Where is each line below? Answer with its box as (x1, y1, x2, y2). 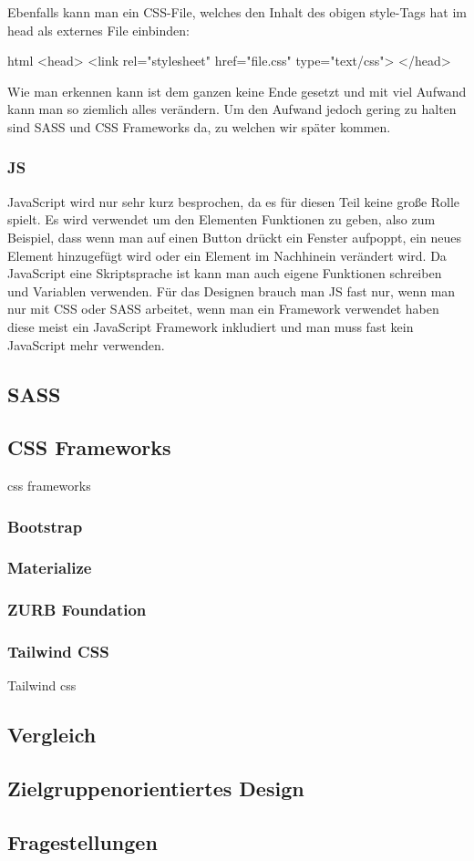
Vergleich (7, 721, 97, 749)
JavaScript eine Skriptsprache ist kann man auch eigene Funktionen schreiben (7, 264, 442, 283)
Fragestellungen (7, 828, 158, 856)
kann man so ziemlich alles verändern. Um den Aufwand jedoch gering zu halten (7, 99, 457, 119)
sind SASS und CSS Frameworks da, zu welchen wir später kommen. (7, 117, 391, 136)
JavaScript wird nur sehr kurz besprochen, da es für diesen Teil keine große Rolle (7, 192, 460, 211)
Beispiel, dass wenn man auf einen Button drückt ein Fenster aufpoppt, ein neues (7, 227, 462, 246)
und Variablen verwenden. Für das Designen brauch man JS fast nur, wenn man (7, 281, 456, 300)
